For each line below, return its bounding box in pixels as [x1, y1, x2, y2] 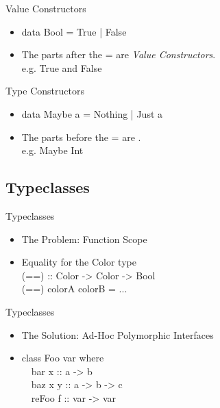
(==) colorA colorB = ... [21, 281, 127, 296]
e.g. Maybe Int [21, 143, 84, 157]
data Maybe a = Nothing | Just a [21, 106, 163, 120]
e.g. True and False [21, 60, 102, 75]
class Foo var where [21, 350, 104, 365]
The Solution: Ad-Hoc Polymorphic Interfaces [21, 327, 214, 342]
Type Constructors [5, 84, 84, 98]
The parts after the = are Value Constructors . [21, 47, 216, 62]
